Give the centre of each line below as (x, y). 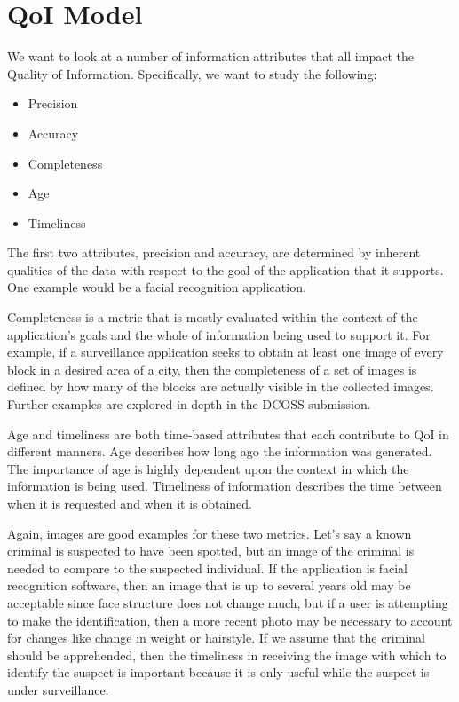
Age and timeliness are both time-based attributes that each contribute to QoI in (228, 434)
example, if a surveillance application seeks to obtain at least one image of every (226, 352)
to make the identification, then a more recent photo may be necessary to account (230, 620)
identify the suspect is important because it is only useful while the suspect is (218, 672)
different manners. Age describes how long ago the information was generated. (220, 451)
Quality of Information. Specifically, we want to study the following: (192, 73)
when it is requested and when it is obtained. (130, 503)
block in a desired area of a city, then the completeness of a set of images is (212, 369)
